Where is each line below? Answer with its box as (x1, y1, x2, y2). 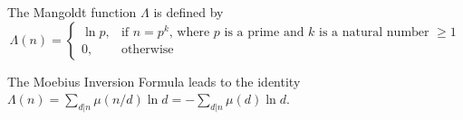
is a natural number (319, 26, 429, 40)
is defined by (153, 3, 224, 21)
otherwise (121, 43, 174, 57)
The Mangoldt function (7, 3, 137, 21)
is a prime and (224, 26, 304, 40)
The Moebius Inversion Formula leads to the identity (7, 71, 301, 90)
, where (169, 26, 210, 40)
